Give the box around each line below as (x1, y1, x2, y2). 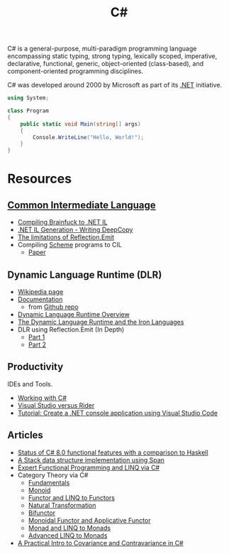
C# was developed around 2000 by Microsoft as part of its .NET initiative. (7, 81, 222, 89)
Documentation (17, 295, 63, 303)
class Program (7, 107, 50, 114)
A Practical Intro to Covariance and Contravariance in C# (17, 538, 184, 547)
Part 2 (28, 340, 46, 349)
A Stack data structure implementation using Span (17, 455, 165, 464)
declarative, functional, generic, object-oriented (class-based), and (7, 60, 204, 68)
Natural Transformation (28, 501, 96, 509)
